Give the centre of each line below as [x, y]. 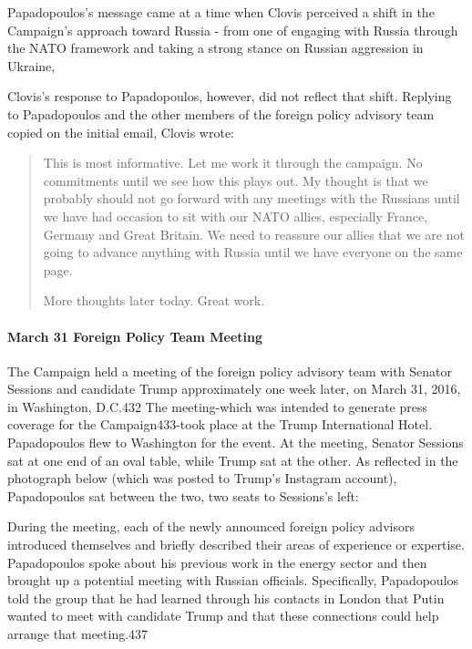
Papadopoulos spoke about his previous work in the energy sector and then [217, 562]
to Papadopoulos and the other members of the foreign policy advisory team [221, 113]
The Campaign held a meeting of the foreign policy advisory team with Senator [230, 371]
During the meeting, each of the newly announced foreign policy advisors [211, 526]
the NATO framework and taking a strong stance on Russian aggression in [215, 48]
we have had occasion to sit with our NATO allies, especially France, [236, 216]
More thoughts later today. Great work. [154, 300]
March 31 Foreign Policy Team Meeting [135, 336]
